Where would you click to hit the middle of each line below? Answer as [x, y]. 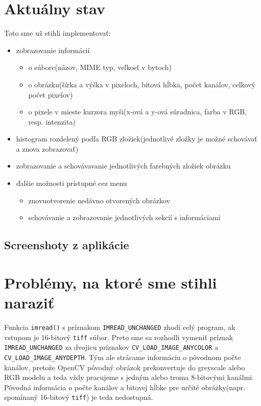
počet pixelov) [51, 94]
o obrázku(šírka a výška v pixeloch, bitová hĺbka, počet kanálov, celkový [142, 84]
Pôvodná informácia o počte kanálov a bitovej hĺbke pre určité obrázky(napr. [125, 387]
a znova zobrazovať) [47, 148]
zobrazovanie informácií [53, 50]
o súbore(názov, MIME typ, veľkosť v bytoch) [100, 67]
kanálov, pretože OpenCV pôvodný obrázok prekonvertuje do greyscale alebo [125, 367]
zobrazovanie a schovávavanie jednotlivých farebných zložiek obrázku [123, 166]
